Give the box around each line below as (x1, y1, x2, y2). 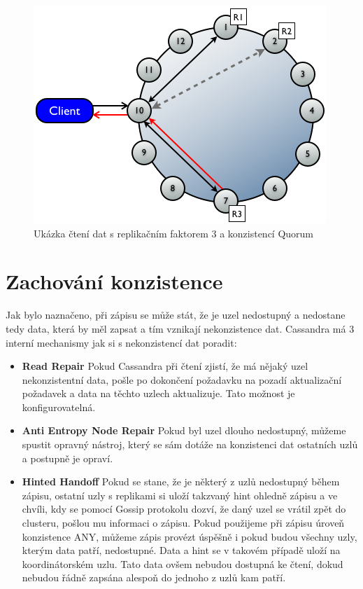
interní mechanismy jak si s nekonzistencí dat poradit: (6, 335, 237, 349)
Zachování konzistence (6, 267, 223, 296)
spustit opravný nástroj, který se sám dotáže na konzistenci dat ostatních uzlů (22, 437, 358, 452)
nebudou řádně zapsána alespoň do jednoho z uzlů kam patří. (22, 570, 286, 585)
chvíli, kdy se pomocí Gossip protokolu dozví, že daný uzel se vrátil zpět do (22, 501, 346, 516)
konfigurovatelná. (22, 399, 96, 414)
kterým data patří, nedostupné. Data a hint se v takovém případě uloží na (22, 543, 341, 557)
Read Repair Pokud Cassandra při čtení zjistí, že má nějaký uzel (22, 359, 308, 373)
